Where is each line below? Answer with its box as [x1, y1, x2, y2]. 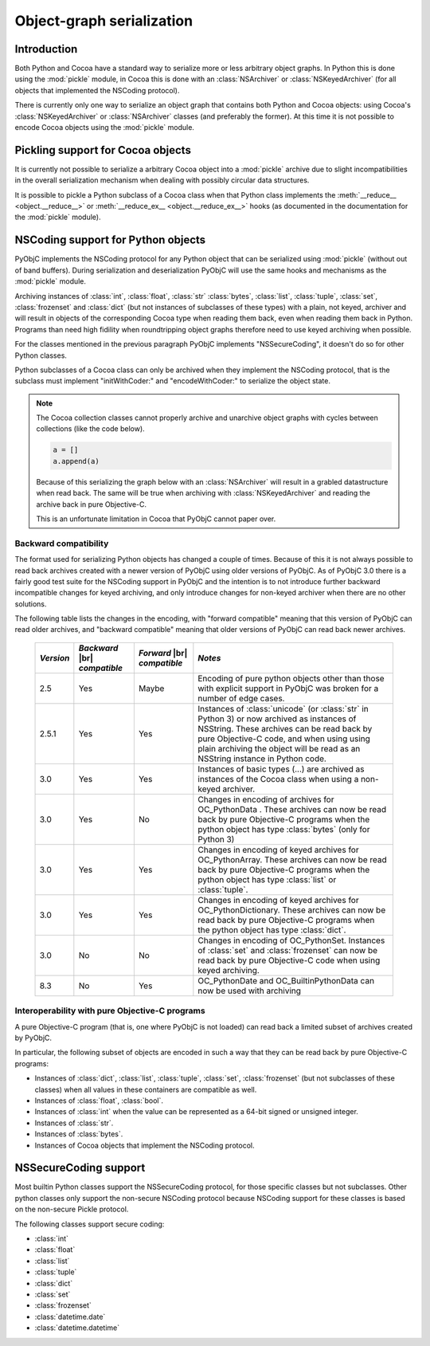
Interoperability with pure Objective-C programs [14, 1005, 206, 1016]
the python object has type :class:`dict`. [197, 924, 346, 936]
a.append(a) [53, 457, 100, 465]
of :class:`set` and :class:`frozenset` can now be [197, 944, 378, 956]
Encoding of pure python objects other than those [197, 673, 385, 684]
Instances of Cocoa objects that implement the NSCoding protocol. [34, 1140, 255, 1150]
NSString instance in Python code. [197, 753, 326, 764]
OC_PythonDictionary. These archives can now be [197, 905, 386, 916]
